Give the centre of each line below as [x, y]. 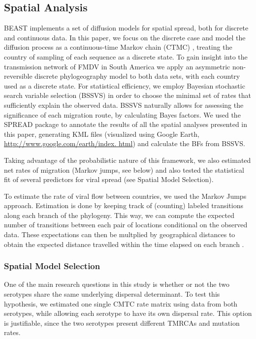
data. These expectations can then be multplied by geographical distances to [120, 234]
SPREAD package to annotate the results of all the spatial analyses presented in [126, 124]
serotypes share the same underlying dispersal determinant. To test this [112, 294]
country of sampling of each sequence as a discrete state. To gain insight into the [126, 56]
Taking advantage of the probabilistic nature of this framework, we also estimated [128, 160]
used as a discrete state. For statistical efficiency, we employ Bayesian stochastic [125, 85]
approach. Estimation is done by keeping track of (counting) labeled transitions [124, 205]
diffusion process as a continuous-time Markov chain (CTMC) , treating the [118, 47]
